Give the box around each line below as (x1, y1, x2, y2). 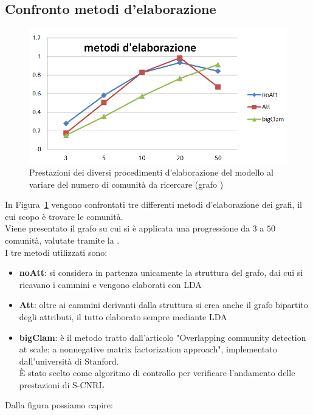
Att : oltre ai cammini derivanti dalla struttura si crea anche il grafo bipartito (19, 298, 308, 311)
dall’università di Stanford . (19, 354, 119, 367)
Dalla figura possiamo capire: (5, 399, 113, 411)
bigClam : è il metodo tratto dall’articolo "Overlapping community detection (19, 331, 306, 343)
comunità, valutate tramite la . (5, 233, 120, 246)
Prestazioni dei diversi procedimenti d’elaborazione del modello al (29, 165, 273, 178)
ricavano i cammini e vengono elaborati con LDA (19, 278, 202, 290)
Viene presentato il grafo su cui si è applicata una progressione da (5, 222, 250, 235)
